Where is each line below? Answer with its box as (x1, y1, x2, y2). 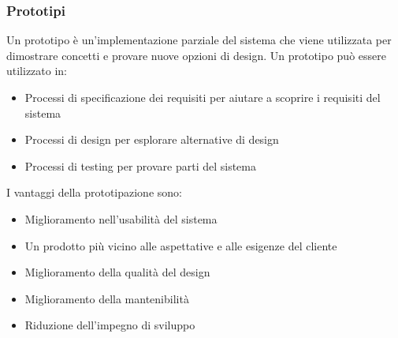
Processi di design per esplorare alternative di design (24, 131, 279, 148)
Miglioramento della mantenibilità (24, 290, 189, 306)
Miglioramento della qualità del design (24, 264, 210, 280)
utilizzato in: (6, 62, 68, 79)
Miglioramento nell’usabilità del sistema (24, 210, 218, 227)
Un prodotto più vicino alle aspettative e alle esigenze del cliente (24, 237, 337, 253)
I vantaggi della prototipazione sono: (6, 184, 182, 201)
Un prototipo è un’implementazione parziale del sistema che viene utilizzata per (6, 32, 392, 48)
